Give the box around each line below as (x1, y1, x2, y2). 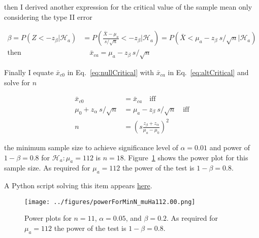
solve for (4, 77, 30, 87)
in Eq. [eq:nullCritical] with (67, 67, 154, 78)
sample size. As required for (4, 162, 90, 173)
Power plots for (24, 213, 72, 223)
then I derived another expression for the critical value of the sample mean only (4, 2, 252, 12)
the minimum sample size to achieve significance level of (4, 142, 178, 153)
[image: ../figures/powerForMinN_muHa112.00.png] (24, 198, 196, 206)
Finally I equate (4, 67, 54, 78)
